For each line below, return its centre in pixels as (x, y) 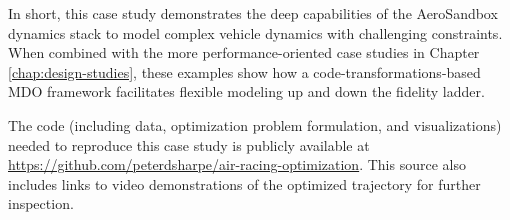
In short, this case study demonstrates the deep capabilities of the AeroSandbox (253, 13)
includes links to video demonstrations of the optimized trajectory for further (244, 183)
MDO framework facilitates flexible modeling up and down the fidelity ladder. (246, 91)
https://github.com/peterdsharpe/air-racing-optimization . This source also (237, 164)
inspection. (41, 203)
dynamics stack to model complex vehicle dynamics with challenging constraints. (255, 32)
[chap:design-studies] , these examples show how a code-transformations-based (244, 71)
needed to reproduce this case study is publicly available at (189, 144)
